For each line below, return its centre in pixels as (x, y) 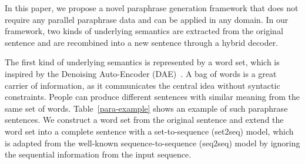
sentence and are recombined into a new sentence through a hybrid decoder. (142, 42)
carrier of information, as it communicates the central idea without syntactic (143, 85)
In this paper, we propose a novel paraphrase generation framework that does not (152, 8)
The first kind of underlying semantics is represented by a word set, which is (142, 62)
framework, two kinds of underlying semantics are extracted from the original (144, 31)
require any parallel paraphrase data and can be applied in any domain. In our (147, 19)
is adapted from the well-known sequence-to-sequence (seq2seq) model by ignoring (152, 143)
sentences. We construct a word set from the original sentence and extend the (144, 120)
